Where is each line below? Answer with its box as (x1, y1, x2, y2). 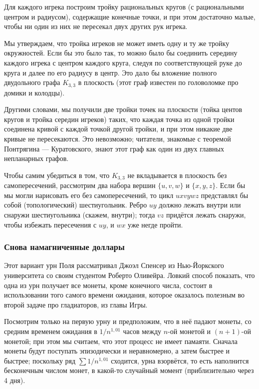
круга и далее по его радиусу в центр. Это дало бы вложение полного (4, 67, 217, 77)
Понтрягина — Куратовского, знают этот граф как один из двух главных (4, 143, 224, 153)
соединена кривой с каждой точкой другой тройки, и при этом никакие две (4, 123, 233, 134)
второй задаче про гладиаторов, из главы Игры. (4, 299, 148, 309)
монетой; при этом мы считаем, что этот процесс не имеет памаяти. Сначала (4, 335, 238, 346)
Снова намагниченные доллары (4, 240, 125, 253)
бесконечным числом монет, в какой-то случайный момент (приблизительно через (4, 365, 254, 375)
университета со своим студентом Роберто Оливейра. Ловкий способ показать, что (4, 270, 255, 280)
